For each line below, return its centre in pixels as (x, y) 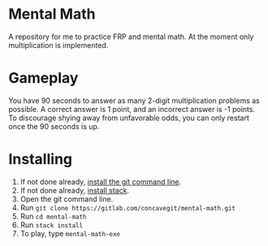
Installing (41, 160)
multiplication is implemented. (58, 45)
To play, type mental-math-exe (70, 233)
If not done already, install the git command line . (101, 181)
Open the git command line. (67, 199)
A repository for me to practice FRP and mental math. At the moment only (131, 37)
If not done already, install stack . (75, 190)
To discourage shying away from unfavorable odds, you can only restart (129, 118)
